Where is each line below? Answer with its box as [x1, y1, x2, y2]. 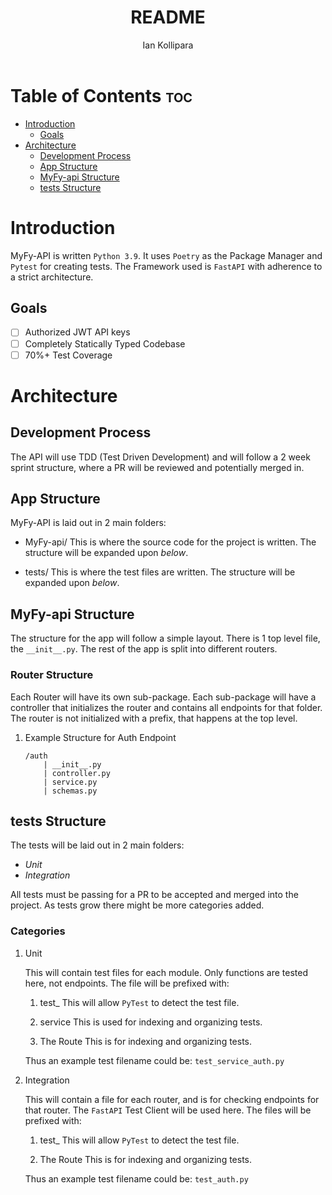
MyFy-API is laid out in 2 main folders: [10, 517, 167, 529]
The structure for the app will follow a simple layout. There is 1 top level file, [10, 632, 321, 645]
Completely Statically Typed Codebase [24, 337, 186, 350]
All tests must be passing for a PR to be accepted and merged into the [10, 889, 299, 901]
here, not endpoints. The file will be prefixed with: [24, 977, 230, 989]
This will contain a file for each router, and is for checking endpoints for [24, 1093, 320, 1105]
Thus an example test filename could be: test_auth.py [24, 1172, 249, 1185]
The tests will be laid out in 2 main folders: [10, 839, 185, 851]
